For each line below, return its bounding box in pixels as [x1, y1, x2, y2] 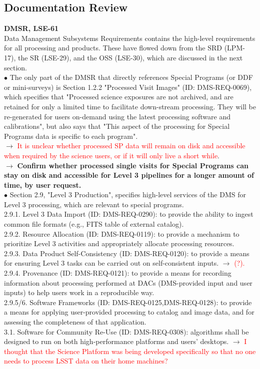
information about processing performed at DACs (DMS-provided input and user [4, 277, 252, 288]
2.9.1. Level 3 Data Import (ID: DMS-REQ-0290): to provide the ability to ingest [4, 209, 253, 219]
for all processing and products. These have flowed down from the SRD [4, 42, 222, 53]
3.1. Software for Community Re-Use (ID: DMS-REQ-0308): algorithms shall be [4, 326, 249, 337]
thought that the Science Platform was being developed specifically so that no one [4, 346, 256, 356]
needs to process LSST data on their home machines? [4, 356, 168, 366]
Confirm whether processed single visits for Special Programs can [17, 160, 248, 170]
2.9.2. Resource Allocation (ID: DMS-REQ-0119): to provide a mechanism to [4, 228, 239, 239]
